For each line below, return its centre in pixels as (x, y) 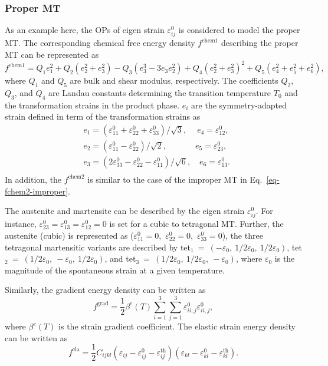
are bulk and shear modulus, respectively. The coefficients (174, 80)
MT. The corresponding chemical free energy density (100, 43)
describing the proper (260, 43)
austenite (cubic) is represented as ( (69, 235)
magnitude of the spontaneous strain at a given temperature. (115, 270)
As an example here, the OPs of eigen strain (85, 30)
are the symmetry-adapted (239, 105)
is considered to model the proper (239, 30)
